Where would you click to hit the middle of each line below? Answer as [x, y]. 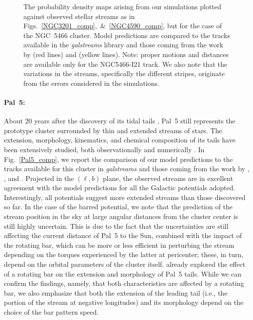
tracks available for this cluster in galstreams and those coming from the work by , [127, 169]
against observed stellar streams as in [79, 16]
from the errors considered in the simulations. [91, 83]
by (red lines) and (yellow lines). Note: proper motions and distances [126, 54]
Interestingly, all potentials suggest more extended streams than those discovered [125, 197]
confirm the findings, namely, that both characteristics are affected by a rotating [124, 283]
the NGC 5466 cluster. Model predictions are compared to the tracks [127, 35]
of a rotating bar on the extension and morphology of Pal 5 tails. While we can [123, 273]
